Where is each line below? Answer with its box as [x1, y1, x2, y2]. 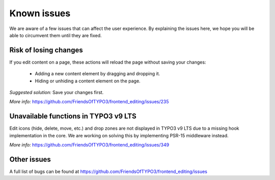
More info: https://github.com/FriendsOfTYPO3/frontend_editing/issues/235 [9, 99, 169, 105]
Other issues [9, 155, 51, 164]
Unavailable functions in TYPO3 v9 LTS [9, 112, 137, 121]
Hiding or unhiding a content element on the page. [35, 78, 141, 84]
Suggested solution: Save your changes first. [9, 89, 104, 96]
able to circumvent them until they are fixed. [9, 32, 102, 38]
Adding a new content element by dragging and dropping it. [35, 71, 160, 77]
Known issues [9, 8, 71, 19]
